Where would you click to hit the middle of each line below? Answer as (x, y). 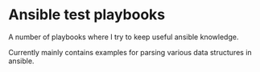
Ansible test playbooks (87, 15)
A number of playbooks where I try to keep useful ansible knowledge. (124, 37)
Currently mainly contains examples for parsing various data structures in (130, 52)
